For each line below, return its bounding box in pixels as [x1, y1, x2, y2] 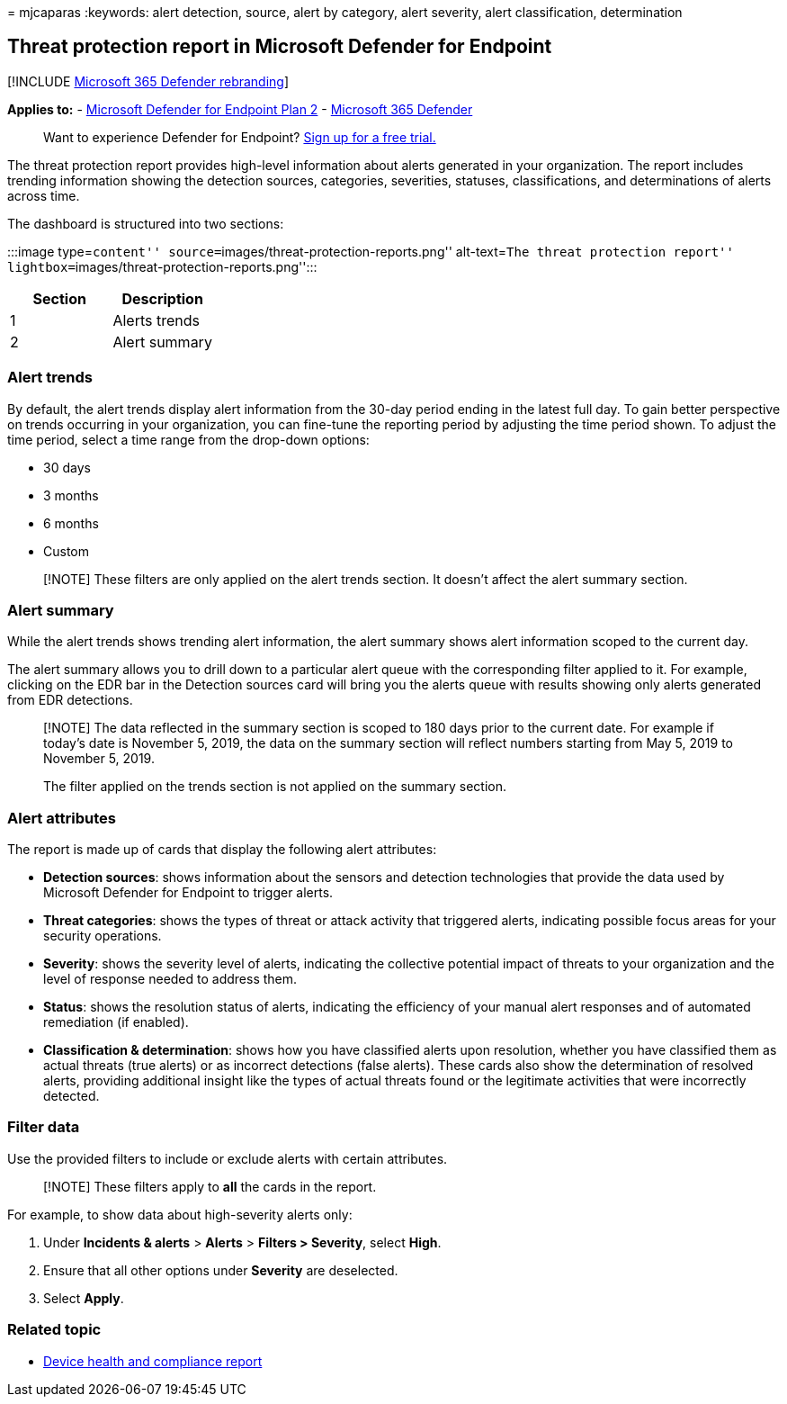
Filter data [7, 1118, 80, 1137]
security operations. [43, 928, 162, 944]
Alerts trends [112, 310, 200, 329]
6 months [43, 515, 99, 531]
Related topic [7, 1320, 102, 1339]
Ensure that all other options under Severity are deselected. [43, 1262, 398, 1278]
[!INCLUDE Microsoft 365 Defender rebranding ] [7, 73, 290, 89]
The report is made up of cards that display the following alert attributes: [7, 841, 437, 858]
